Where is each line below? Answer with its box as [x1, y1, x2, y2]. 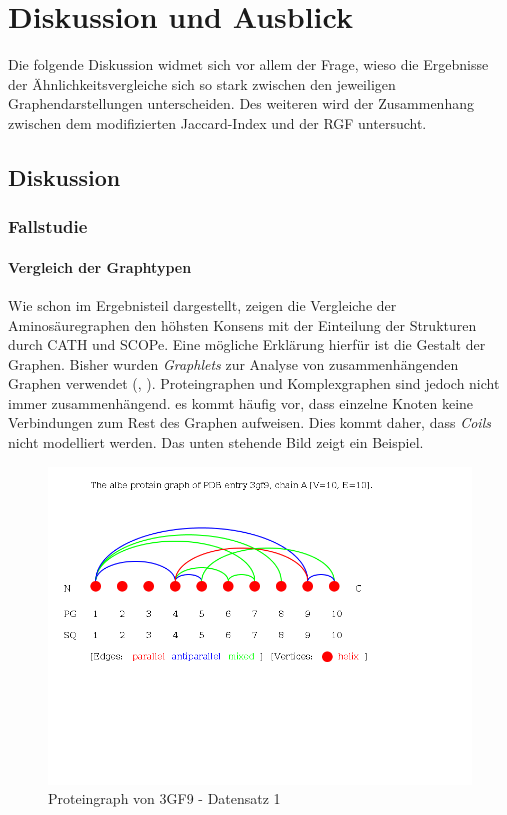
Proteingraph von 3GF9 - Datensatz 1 [48, 788, 281, 809]
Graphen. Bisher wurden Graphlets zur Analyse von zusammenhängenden [8, 353, 459, 374]
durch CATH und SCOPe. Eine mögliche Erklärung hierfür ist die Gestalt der [8, 334, 486, 355]
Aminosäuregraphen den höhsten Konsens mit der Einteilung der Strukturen [8, 314, 477, 335]
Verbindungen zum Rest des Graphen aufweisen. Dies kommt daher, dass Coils [8, 412, 491, 433]
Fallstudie [8, 214, 88, 239]
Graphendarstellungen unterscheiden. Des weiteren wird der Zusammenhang [8, 93, 474, 114]
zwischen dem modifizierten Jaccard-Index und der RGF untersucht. [8, 112, 427, 133]
